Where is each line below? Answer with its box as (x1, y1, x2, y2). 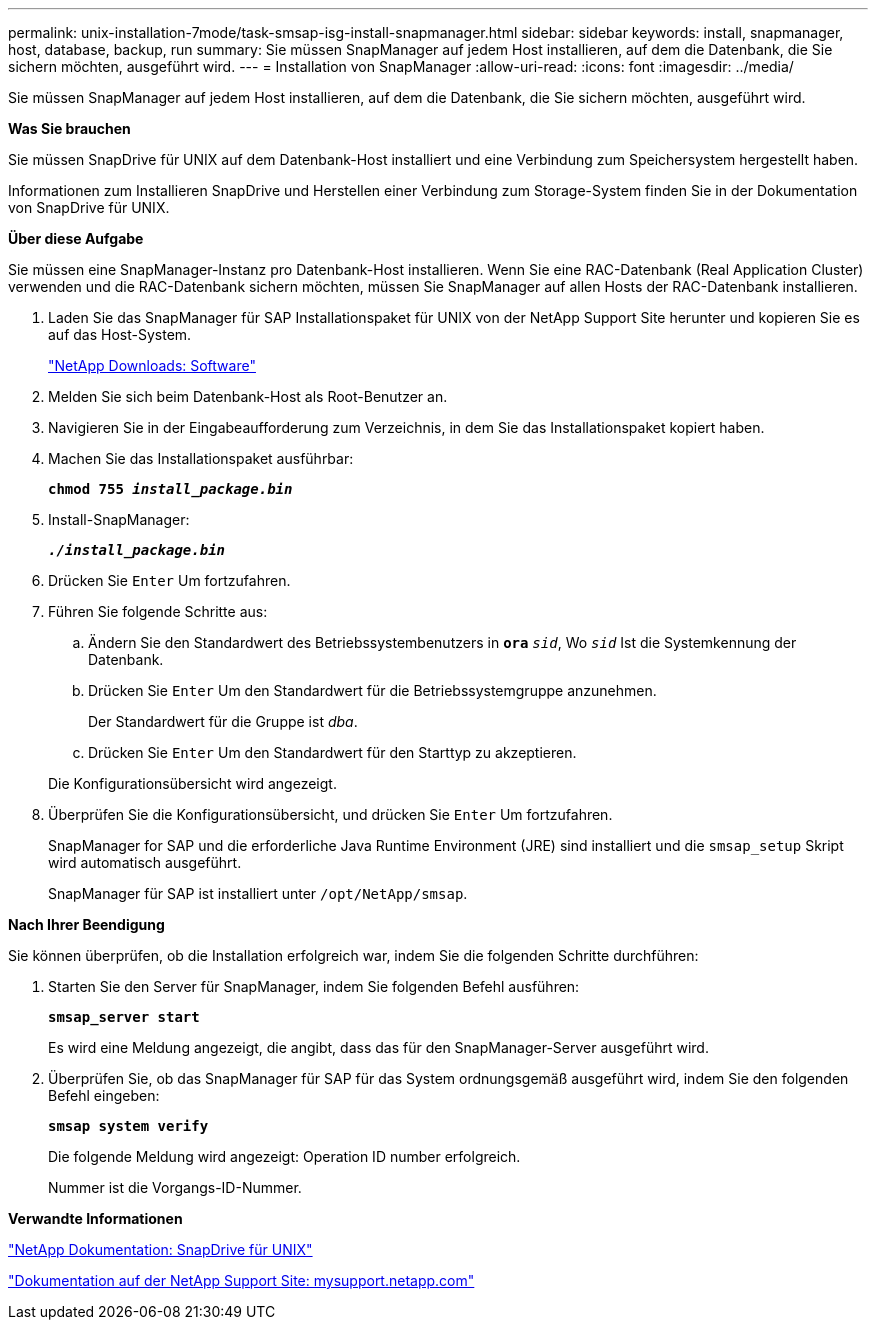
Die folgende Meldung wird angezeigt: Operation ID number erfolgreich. (48, 1148, 521, 1165)
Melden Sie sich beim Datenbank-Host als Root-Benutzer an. (48, 388, 448, 405)
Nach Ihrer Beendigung (8, 916, 165, 933)
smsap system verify (48, 1118, 209, 1134)
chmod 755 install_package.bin (48, 481, 293, 497)
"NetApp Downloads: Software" (48, 357, 256, 374)
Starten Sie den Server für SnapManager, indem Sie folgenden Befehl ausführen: (48, 978, 580, 995)
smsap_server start (48, 1009, 200, 1025)
